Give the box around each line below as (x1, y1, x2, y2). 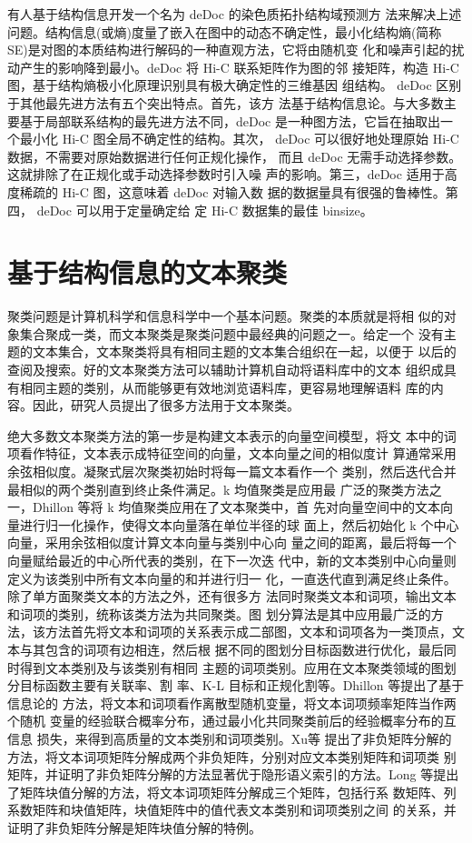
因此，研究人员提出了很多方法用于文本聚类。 (32, 396, 300, 415)
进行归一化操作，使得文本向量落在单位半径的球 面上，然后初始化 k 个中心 (19, 515, 459, 534)
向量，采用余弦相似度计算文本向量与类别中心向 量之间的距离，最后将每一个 (7, 533, 457, 552)
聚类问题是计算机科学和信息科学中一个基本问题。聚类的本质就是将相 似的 (7, 306, 444, 326)
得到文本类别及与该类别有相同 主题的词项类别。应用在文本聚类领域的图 (19, 657, 444, 677)
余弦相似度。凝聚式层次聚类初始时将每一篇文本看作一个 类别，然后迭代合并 (7, 462, 457, 480)
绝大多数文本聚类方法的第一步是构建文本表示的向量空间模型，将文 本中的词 (7, 426, 457, 445)
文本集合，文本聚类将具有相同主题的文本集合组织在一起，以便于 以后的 (32, 342, 457, 361)
